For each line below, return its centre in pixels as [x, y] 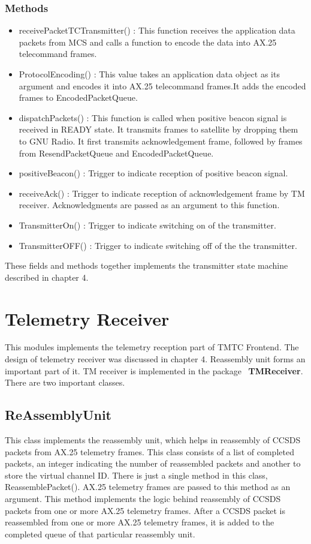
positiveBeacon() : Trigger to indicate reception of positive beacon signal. [153, 173]
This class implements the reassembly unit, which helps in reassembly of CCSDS [153, 440]
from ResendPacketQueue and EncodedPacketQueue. [116, 153]
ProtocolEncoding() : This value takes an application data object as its [149, 74]
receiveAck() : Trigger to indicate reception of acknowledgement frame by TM [162, 193]
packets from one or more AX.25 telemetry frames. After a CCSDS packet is [145, 510]
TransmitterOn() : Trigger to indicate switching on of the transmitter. [147, 225]
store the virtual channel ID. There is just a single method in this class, [136, 475]
